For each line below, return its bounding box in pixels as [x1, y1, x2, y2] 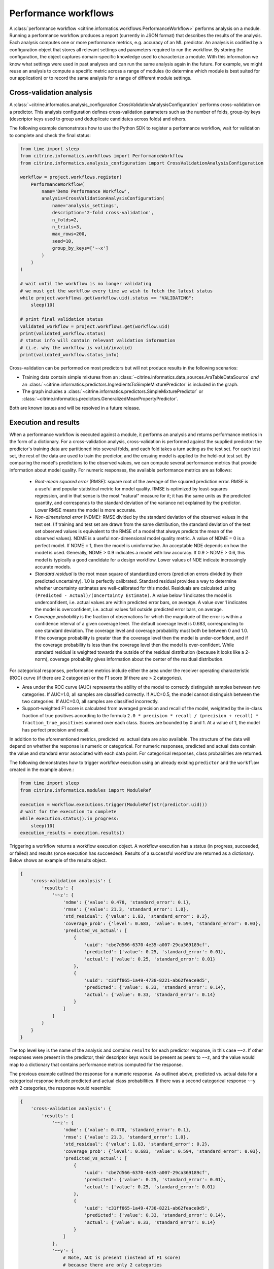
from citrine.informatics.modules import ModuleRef [20, 787, 152, 793]
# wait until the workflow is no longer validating [20, 281, 152, 287]
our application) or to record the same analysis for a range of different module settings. [9, 75, 192, 81]
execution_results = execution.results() [20, 830, 125, 836]
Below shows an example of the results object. [9, 857, 107, 863]
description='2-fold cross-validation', [52, 210, 154, 216]
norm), [35, 656, 49, 662]
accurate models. [35, 563, 72, 570]
